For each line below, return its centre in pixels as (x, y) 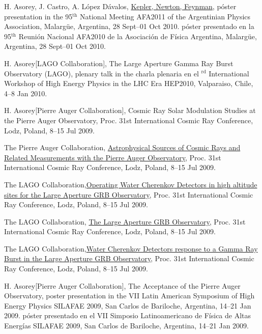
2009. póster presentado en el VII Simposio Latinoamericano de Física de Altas (128, 315)
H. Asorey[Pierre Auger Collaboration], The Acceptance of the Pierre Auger (122, 285)
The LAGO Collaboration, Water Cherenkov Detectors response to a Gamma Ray (131, 248)
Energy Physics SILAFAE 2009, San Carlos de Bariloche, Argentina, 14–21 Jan (128, 305)
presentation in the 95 (38, 16)
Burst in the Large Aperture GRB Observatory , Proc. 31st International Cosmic (129, 258)
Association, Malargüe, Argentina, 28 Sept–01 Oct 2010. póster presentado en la (129, 26)
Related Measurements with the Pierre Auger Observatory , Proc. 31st (113, 157)
